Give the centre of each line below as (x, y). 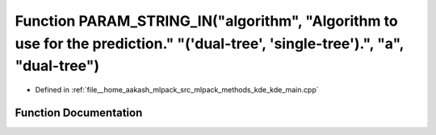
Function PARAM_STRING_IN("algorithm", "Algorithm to (207, 21)
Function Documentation (79, 112)
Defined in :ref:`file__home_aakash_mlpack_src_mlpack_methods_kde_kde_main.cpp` (177, 90)
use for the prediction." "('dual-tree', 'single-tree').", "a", (209, 43)
